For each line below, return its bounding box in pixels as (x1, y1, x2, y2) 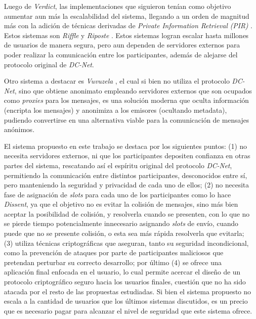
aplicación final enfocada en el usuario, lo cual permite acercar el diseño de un (4, 267, 241, 277)
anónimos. (4, 124, 35, 135)
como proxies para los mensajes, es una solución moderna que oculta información (4, 95, 249, 105)
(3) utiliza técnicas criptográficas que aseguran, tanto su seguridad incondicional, (4, 237, 249, 248)
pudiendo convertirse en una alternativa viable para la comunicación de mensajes (4, 114, 249, 125)
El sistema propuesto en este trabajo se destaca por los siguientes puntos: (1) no (4, 140, 247, 151)
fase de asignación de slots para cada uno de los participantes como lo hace (4, 189, 231, 199)
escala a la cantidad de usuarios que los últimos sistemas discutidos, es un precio (4, 296, 248, 306)
